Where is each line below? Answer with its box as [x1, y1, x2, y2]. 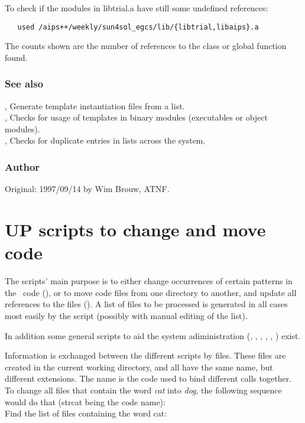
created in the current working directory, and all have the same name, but [5, 360, 273, 373]
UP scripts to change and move [5, 217, 266, 242]
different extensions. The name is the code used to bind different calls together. [5, 372, 292, 385]
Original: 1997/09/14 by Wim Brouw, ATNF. [5, 183, 170, 195]
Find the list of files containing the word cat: [5, 407, 167, 419]
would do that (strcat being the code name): [5, 395, 166, 408]
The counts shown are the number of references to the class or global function [5, 40, 287, 52]
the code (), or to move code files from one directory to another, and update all [5, 286, 297, 298]
